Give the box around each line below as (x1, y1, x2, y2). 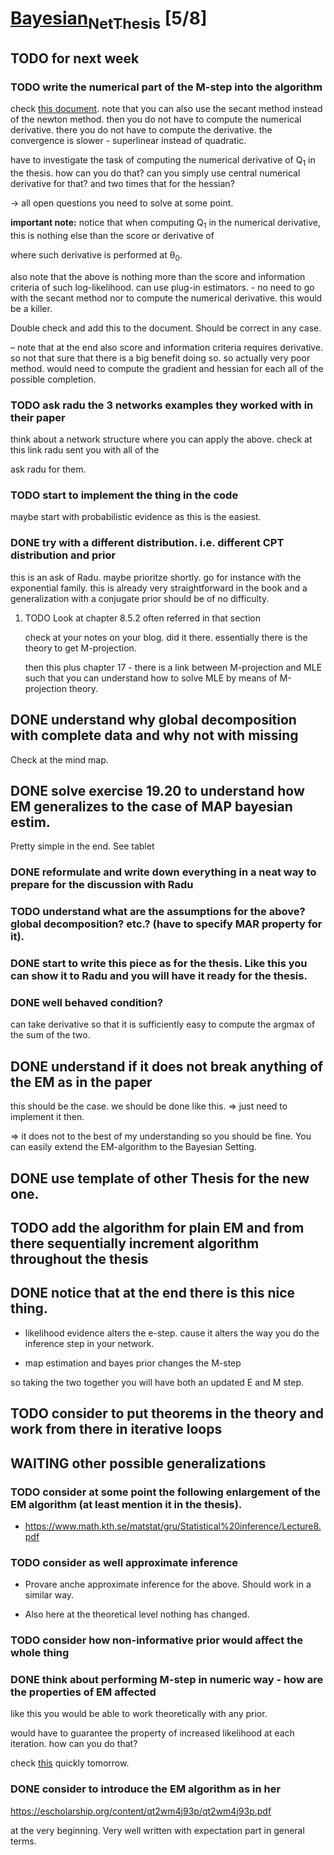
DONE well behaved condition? (10, 996, 164, 1010)
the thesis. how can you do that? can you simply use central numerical (10, 167, 301, 179)
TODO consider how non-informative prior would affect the (10, 1633, 304, 1647)
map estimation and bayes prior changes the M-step (24, 1357, 242, 1369)
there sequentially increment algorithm (10, 1235, 260, 1252)
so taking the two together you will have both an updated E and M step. (10, 1376, 305, 1388)
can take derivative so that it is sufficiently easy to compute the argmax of (10, 1018, 316, 1031)
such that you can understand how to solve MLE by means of (24, 672, 278, 684)
